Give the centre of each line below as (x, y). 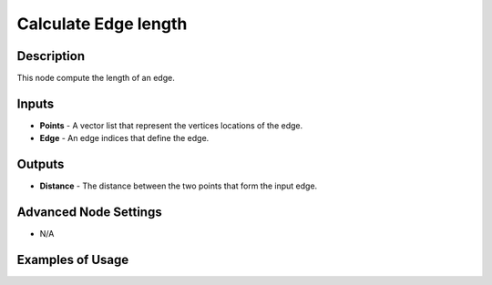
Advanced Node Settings (90, 213)
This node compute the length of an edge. (96, 78)
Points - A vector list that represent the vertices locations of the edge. (171, 125)
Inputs (36, 103)
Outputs (41, 164)
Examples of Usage (73, 260)
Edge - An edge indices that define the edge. (124, 138)
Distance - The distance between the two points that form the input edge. (179, 186)
